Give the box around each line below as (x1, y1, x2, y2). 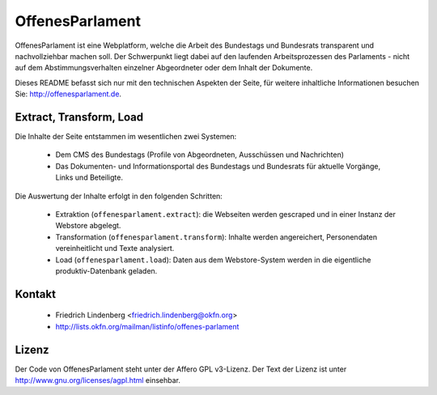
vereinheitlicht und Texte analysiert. (55, 244, 175, 253)
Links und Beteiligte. (55, 172, 123, 182)
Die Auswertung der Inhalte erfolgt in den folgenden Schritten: (15, 191, 223, 201)
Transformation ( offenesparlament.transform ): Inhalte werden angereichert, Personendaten (55, 231, 378, 242)
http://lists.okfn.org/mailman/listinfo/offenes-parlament (55, 321, 240, 331)
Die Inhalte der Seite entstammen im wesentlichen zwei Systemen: (15, 132, 237, 142)
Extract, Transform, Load (15, 110, 144, 124)
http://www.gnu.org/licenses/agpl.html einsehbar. (15, 376, 181, 385)
